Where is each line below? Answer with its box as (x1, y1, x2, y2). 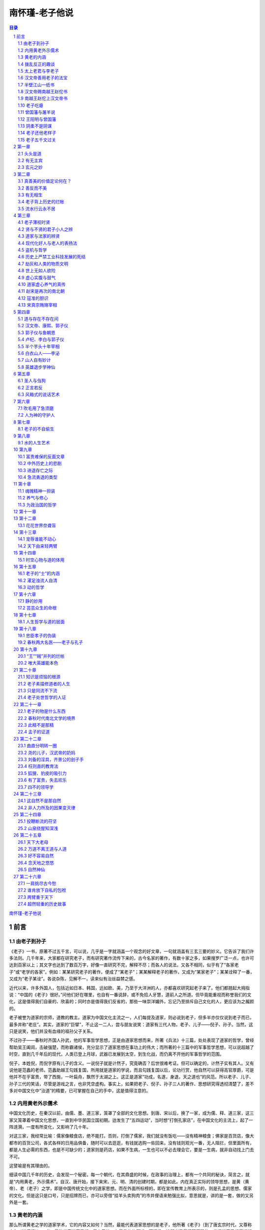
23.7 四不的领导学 (18, 784, 54, 790)
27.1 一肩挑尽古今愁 (18, 880, 56, 886)
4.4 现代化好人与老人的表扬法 (18, 240, 78, 246)
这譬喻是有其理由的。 (9, 1163, 53, 1168)
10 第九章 (13, 447, 32, 453)
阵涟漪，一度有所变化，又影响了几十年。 (9, 1124, 91, 1130)
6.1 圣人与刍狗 (18, 378, 46, 384)
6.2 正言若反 (18, 384, 43, 391)
